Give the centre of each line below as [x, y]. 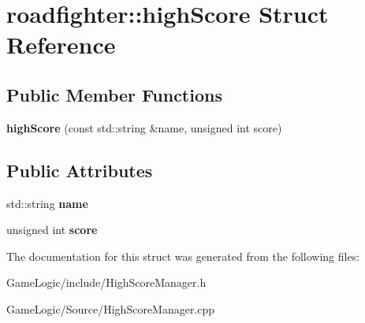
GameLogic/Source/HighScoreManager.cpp [111, 308]
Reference [61, 45]
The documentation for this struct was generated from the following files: [183, 256]
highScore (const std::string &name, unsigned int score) [144, 127]
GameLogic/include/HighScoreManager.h [106, 282]
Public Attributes [80, 170]
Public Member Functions [114, 94]
